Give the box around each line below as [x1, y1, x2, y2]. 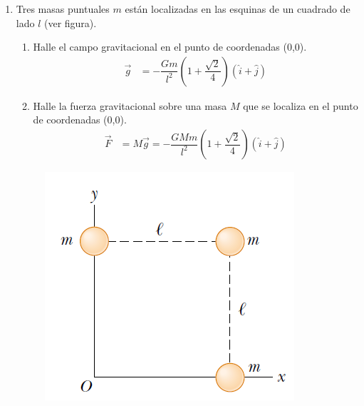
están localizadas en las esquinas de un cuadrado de [125, 1, 350, 16]
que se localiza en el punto [243, 98, 358, 113]
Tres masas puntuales [16, 1, 110, 16]
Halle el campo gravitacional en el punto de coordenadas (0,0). [33, 39, 307, 54]
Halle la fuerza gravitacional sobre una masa [33, 98, 227, 113]
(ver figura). [43, 15, 97, 30]
